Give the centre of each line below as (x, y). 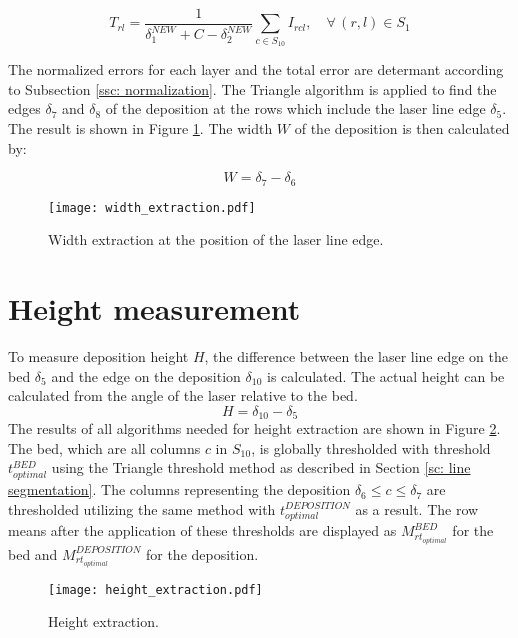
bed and (33, 553)
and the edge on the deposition (146, 375)
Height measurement (154, 308)
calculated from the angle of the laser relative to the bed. (183, 395)
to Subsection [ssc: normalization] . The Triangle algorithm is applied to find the (252, 88)
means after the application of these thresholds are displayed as (202, 530)
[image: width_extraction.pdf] (152, 207)
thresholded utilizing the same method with (142, 508)
